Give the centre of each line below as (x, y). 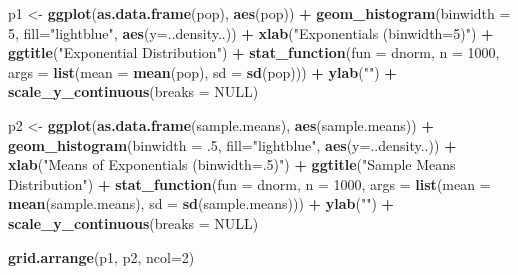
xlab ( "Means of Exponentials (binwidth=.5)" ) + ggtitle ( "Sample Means (232, 164)
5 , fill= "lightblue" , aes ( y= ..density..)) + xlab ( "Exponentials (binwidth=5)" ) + (251, 32)
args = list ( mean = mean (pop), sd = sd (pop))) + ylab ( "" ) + (202, 71)
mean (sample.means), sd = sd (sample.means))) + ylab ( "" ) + (201, 203)
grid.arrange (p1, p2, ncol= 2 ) (101, 256)
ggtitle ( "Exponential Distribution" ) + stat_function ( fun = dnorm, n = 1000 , (254, 52)
